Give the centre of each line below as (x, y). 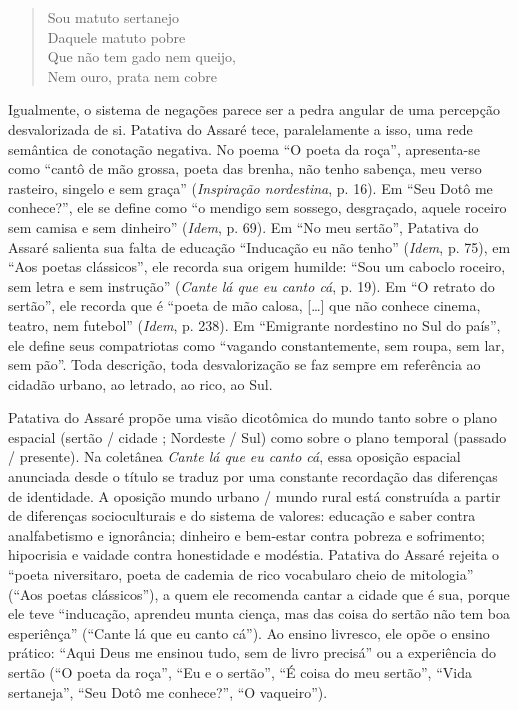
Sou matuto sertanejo (113, 17)
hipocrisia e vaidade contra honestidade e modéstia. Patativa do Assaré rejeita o (254, 554)
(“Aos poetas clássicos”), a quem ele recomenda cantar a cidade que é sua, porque (259, 593)
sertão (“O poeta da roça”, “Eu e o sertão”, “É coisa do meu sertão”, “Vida (240, 672)
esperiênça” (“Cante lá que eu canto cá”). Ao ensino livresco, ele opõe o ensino (249, 632)
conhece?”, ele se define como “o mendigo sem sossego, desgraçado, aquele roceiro (257, 207)
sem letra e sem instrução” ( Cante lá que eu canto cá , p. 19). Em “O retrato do (251, 285)
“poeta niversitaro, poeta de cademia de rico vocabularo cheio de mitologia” (241, 574)
